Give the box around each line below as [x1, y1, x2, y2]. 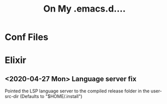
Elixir [5, 55, 26, 66]
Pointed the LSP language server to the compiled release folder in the [5, 88, 150, 94]
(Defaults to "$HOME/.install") [20, 93, 82, 99]
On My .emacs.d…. [43, 3, 126, 15]
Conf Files [5, 31, 49, 43]
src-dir [5, 93, 19, 99]
